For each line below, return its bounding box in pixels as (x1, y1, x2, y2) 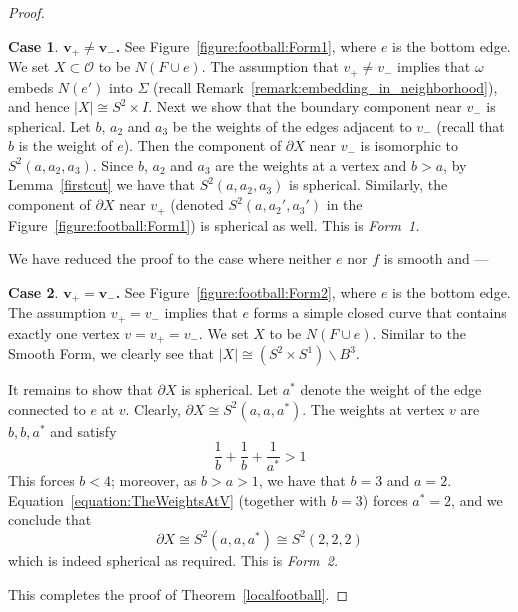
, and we (451, 489, 503, 510)
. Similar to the (372, 322, 466, 343)
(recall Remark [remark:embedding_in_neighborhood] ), (153, 76, 498, 97)
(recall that (436, 115, 505, 136)
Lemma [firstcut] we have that (8, 174, 195, 195)
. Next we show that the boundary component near (148, 96, 462, 117)
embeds (8, 76, 54, 97)
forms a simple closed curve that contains (253, 302, 507, 323)
